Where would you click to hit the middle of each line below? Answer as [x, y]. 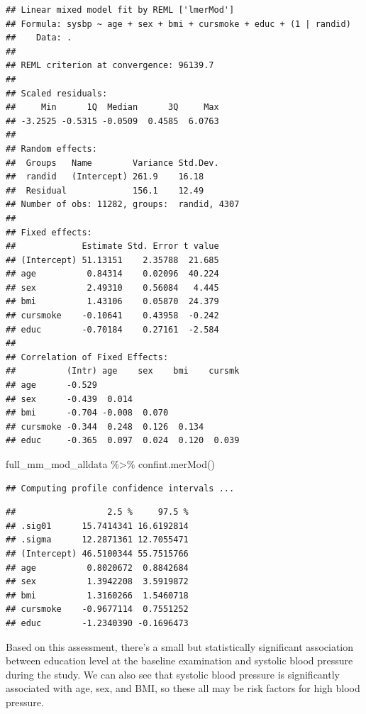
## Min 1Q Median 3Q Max [112, 107]
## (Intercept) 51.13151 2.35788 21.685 [112, 260]
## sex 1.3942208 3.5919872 [97, 582]
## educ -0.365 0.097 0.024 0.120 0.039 [123, 441]
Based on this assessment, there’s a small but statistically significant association [180, 646]
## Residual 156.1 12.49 [105, 190]
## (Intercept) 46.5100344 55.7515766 [97, 553]
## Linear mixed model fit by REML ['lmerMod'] [120, 10]
